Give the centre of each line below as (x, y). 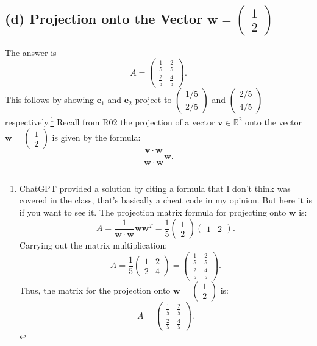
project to (153, 100)
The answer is (31, 52)
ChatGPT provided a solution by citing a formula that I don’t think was (155, 188)
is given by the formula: (96, 137)
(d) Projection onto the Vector (104, 19)
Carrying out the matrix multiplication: (93, 245)
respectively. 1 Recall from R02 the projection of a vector (110, 121)
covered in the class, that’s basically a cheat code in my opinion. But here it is (166, 200)
